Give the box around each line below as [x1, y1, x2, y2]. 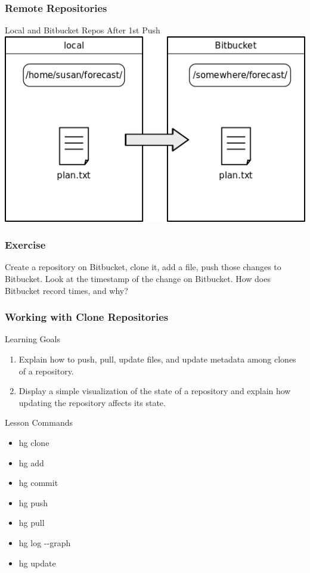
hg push [18, 496, 48, 509]
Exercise [5, 237, 46, 252]
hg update [18, 556, 56, 569]
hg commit [18, 476, 58, 489]
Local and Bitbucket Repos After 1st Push [5, 24, 160, 36]
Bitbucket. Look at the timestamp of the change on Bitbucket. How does [5, 272, 271, 284]
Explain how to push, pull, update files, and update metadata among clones [18, 352, 296, 365]
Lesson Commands [5, 416, 73, 429]
